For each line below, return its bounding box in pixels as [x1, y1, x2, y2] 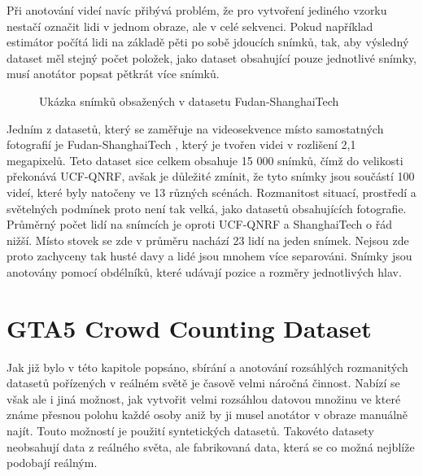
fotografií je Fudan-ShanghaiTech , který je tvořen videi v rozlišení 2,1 [7, 136, 356, 153]
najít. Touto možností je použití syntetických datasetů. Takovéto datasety [7, 422, 374, 439]
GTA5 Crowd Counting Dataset [7, 311, 372, 344]
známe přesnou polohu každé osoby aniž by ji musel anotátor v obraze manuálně [7, 406, 408, 423]
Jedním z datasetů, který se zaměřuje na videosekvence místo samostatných [7, 120, 384, 137]
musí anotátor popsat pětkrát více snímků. [7, 65, 220, 82]
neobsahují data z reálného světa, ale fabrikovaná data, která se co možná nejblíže [7, 438, 415, 455]
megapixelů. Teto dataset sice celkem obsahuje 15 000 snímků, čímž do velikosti [7, 151, 403, 168]
